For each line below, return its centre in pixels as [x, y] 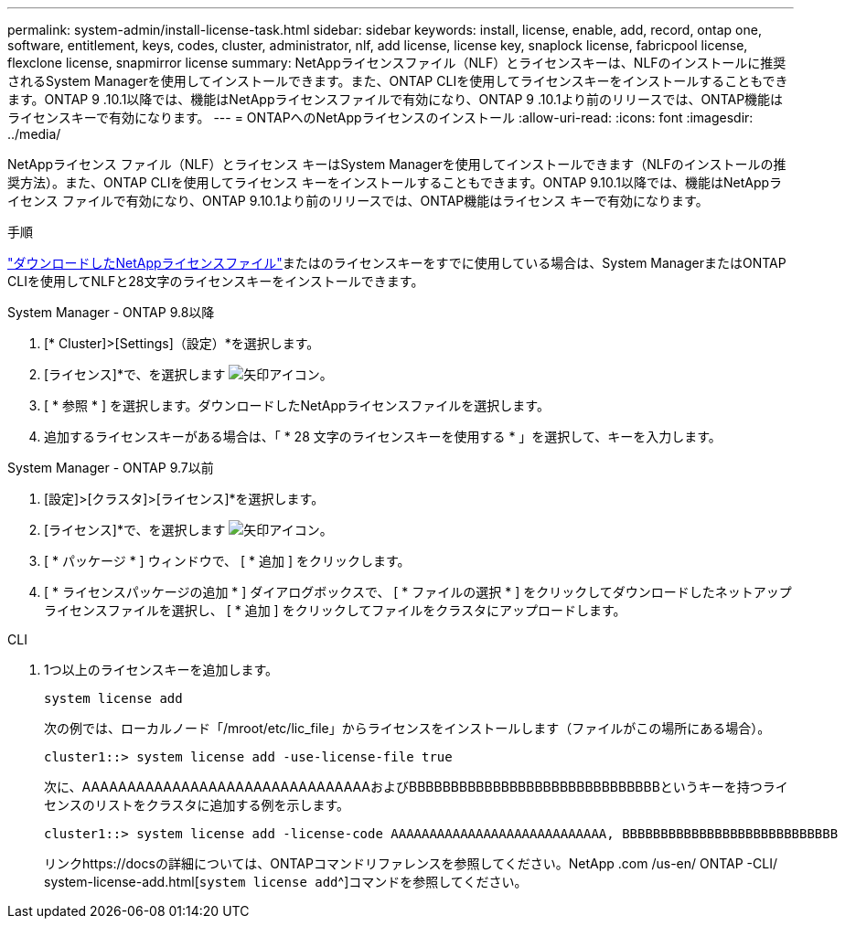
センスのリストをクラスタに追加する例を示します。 [197, 805]
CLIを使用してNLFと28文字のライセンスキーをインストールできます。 [216, 281]
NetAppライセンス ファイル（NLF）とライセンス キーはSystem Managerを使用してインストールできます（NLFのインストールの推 [397, 164]
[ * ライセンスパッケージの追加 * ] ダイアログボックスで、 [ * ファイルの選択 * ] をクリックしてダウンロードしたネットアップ [418, 592]
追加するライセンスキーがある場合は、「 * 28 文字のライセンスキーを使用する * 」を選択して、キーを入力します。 [383, 436]
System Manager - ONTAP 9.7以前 [111, 468]
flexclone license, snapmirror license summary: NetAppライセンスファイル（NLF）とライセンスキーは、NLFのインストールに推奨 [397, 63]
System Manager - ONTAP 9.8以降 [111, 312]
